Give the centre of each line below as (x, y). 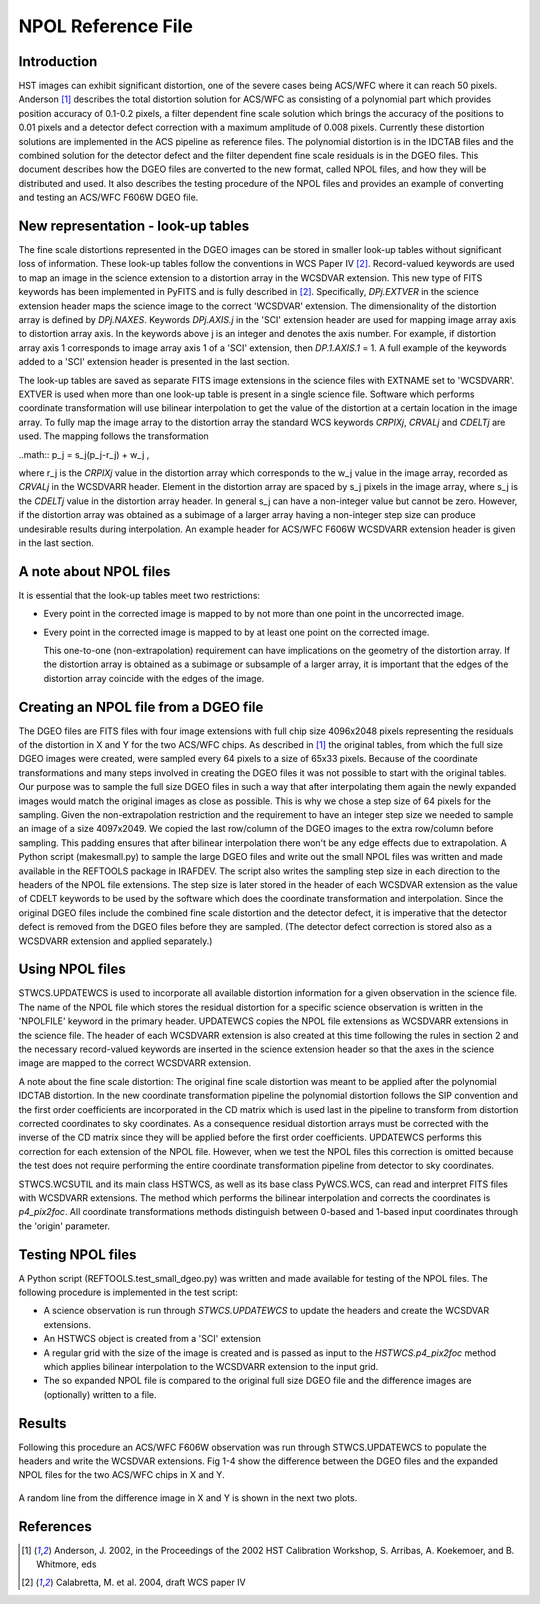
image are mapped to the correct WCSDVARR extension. (135, 1063)
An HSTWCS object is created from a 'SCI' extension (152, 1339)
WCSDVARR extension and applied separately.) (115, 941)
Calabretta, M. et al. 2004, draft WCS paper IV (150, 1582)
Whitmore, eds (66, 1564)
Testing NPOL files (77, 1254)
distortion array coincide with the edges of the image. (154, 678)
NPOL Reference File (106, 26)
